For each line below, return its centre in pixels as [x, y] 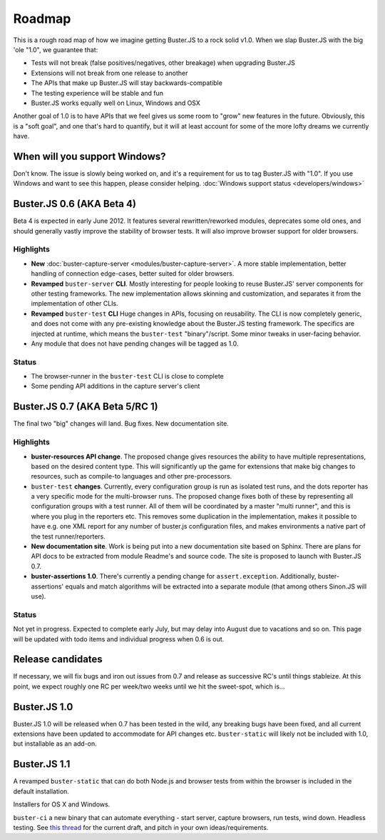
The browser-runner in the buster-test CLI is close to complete [128, 376]
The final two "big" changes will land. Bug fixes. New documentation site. [121, 424]
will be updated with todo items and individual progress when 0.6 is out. [119, 639]
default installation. [41, 791]
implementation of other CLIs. [75, 304]
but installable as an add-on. [55, 744]
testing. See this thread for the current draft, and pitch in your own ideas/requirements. [141, 827]
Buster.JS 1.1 [42, 764]
